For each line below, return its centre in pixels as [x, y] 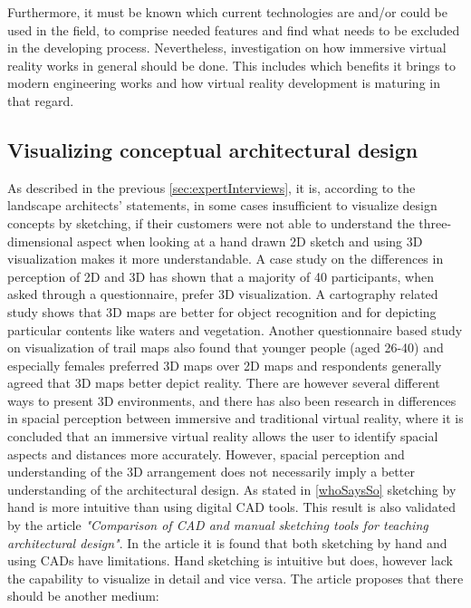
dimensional [40, 241]
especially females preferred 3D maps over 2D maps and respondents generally [225, 365]
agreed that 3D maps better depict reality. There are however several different [224, 383]
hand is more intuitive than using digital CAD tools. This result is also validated [232, 507]
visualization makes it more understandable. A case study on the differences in [226, 259]
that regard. [41, 100]
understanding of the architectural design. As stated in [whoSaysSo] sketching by [232, 489]
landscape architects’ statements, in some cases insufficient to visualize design [222, 205]
